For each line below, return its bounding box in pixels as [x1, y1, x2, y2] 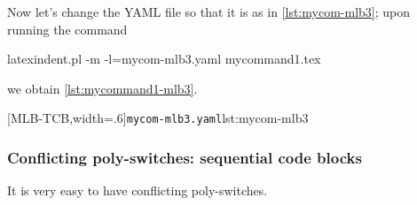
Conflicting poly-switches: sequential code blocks [7, 146, 362, 168]
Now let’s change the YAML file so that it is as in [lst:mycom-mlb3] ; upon [7, 3, 411, 20]
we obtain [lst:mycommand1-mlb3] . [7, 79, 198, 97]
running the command [7, 19, 128, 38]
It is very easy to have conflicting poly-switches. [7, 181, 268, 200]
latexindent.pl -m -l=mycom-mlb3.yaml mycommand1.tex [7, 49, 321, 68]
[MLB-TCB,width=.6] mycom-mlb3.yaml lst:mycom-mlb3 [7, 109, 309, 127]
